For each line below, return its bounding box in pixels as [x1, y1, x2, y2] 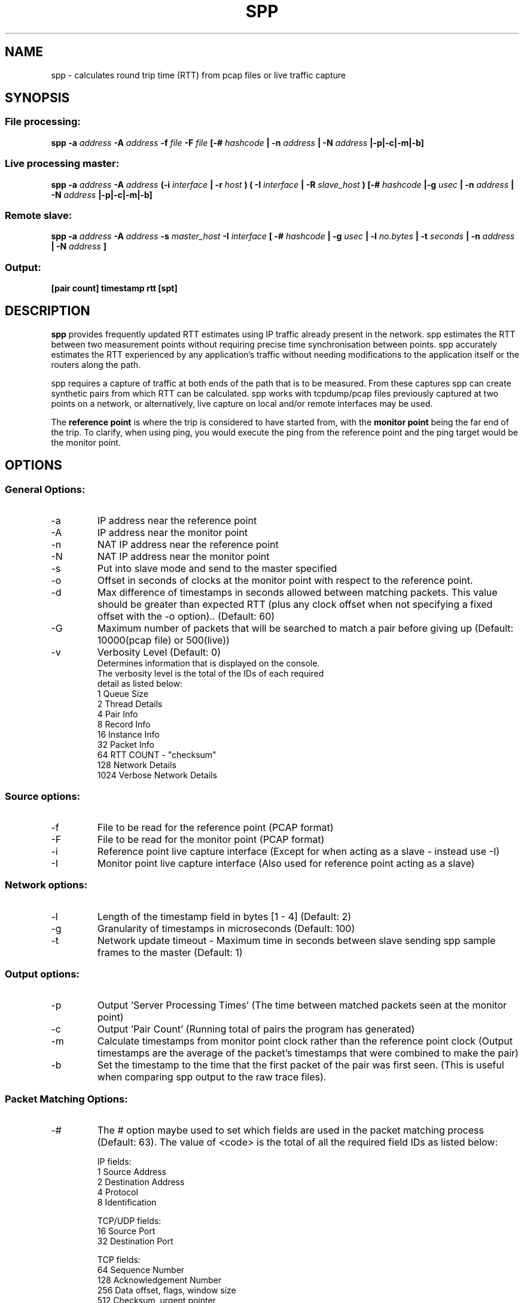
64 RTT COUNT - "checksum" [97, 750, 217, 760]
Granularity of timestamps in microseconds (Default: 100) [97, 922, 355, 934]
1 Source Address [97, 1167, 167, 1177]
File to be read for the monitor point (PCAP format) [97, 833, 325, 845]
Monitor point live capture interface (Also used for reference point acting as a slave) [97, 857, 475, 869]
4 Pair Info [97, 709, 138, 720]
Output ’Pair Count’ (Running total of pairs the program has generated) [97, 1023, 415, 1036]
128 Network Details [97, 760, 176, 771]
